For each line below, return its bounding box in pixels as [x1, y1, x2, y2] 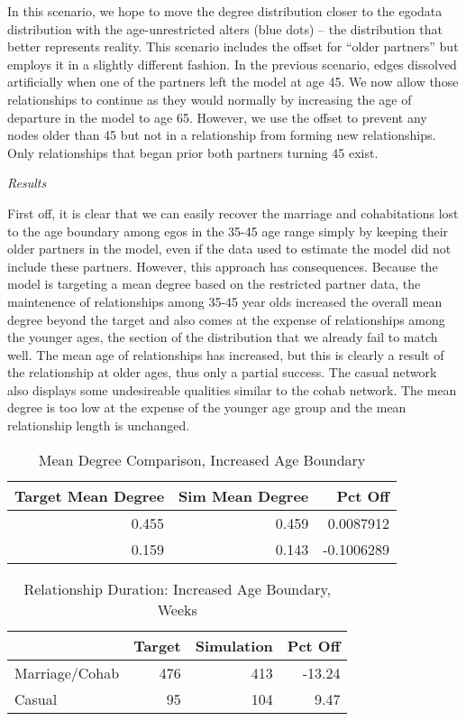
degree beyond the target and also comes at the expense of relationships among [7, 310, 445, 328]
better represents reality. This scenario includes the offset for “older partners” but [7, 37, 459, 56]
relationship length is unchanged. [7, 416, 190, 435]
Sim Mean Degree [178, 485, 309, 506]
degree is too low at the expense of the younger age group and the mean [7, 398, 407, 417]
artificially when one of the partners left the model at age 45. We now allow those [7, 72, 459, 91]
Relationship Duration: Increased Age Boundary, [23, 578, 331, 599]
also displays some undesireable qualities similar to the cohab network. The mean [7, 380, 457, 399]
